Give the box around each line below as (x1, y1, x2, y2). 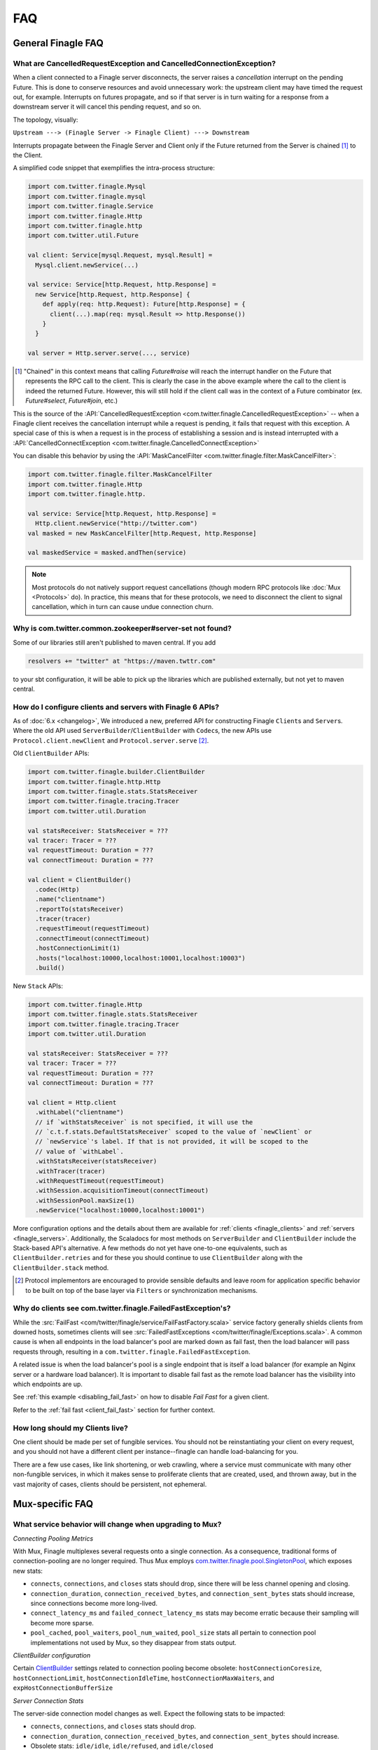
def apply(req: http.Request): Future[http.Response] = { (42, 300, 246, 308)
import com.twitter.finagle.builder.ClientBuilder (27, 768, 206, 776)
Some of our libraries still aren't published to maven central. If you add (13, 638, 216, 647)
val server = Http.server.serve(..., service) (27, 349, 190, 357)
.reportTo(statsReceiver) (35, 905, 124, 913)
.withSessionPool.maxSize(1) (35, 1196, 136, 1204)
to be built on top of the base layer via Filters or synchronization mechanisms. (25, 1286, 258, 1294)
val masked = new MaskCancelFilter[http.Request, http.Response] (27, 529, 257, 537)
